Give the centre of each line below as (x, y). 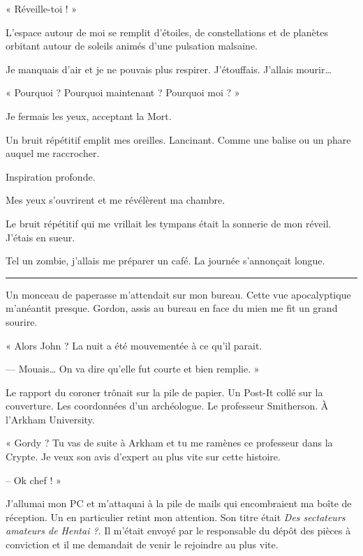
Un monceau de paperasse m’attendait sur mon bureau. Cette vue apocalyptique (178, 294)
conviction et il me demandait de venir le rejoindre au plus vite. (142, 544)
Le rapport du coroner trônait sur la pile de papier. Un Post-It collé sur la (164, 392)
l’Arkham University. (50, 419)
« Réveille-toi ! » (42, 8)
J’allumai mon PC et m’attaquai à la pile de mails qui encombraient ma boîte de (179, 503)
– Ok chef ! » (34, 480)
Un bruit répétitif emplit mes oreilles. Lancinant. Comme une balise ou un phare (178, 139)
